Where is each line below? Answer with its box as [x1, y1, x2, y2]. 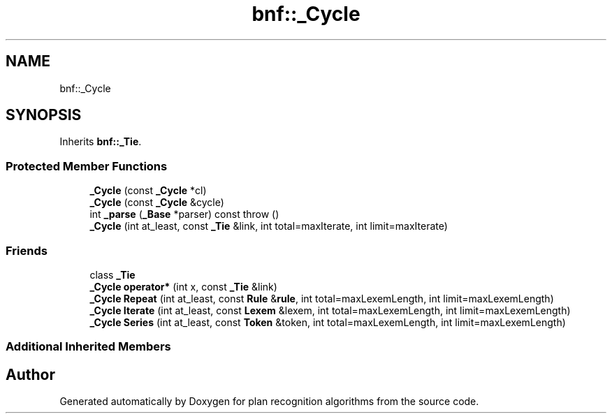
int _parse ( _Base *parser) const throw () [89, 208, 279, 221]
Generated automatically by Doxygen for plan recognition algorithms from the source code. [59, 395, 479, 408]
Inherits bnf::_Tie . [59, 135, 142, 148]
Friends [6, 243, 48, 258]
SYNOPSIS [6, 106, 82, 124]
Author [6, 365, 55, 383]
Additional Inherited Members [6, 339, 171, 354]
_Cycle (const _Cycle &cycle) [89, 196, 224, 209]
